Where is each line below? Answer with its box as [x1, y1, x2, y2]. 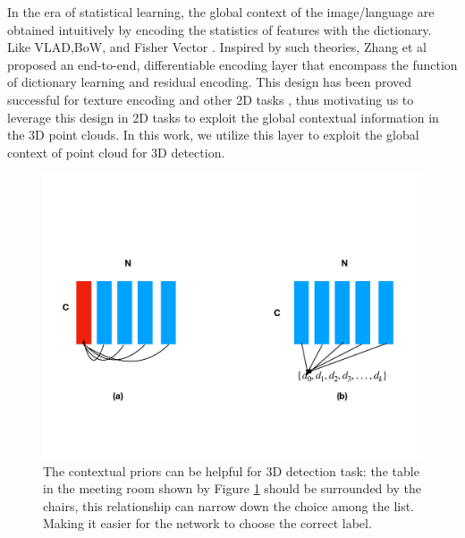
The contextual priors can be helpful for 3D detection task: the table [43, 461, 419, 480]
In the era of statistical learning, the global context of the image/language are [7, 3, 435, 21]
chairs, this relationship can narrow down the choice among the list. [43, 496, 415, 515]
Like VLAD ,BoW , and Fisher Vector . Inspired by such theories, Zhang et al [7, 38, 427, 56]
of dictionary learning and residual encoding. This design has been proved [7, 73, 412, 91]
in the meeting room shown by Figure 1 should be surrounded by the [43, 479, 421, 498]
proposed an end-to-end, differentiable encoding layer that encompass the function [7, 55, 458, 73]
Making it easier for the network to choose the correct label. [43, 514, 372, 533]
